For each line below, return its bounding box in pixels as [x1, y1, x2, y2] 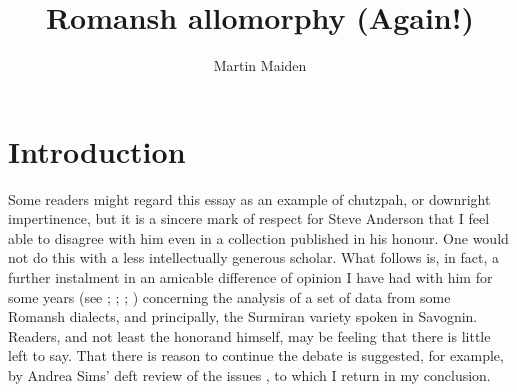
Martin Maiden [213, 55, 307, 76]
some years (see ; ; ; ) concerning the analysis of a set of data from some [8, 286, 451, 307]
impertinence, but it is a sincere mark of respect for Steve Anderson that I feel [8, 208, 490, 229]
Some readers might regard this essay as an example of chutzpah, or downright [8, 188, 491, 209]
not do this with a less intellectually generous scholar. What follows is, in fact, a [8, 247, 499, 268]
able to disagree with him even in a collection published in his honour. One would [8, 227, 509, 248]
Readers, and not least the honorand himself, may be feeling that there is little [8, 325, 491, 346]
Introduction [8, 130, 186, 171]
